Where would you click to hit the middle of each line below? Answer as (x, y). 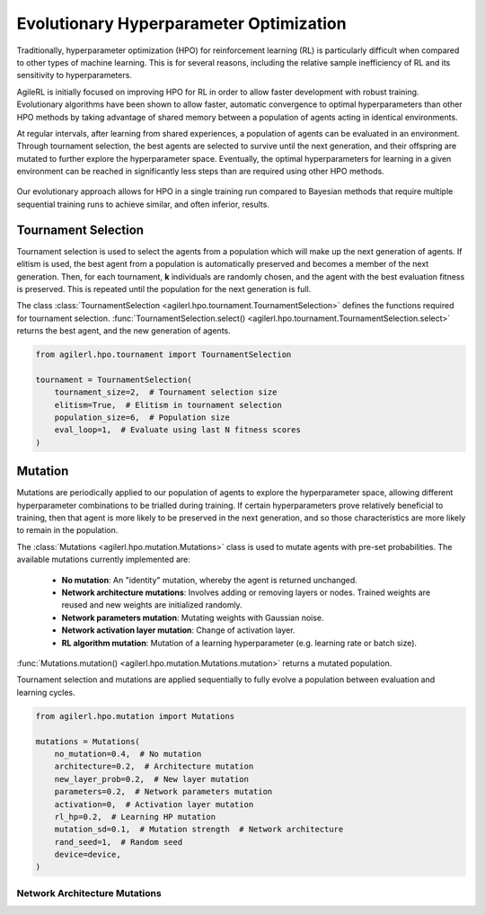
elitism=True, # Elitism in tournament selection (168, 405)
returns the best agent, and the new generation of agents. (123, 331)
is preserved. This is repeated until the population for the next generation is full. (164, 289)
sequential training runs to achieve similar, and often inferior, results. (143, 204)
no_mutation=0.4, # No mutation (128, 754)
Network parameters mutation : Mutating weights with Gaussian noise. (193, 617)
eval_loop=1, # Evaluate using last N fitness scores (177, 430)
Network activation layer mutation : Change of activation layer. (178, 630)
